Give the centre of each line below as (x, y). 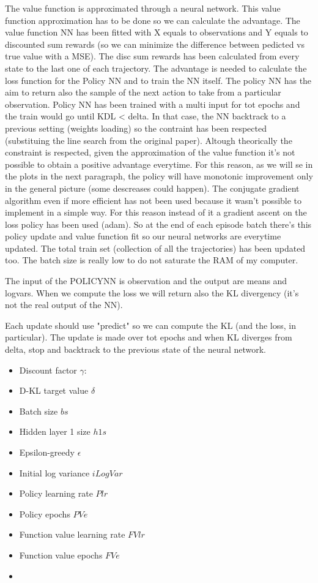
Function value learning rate (72, 534)
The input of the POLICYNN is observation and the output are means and (146, 281)
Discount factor (48, 370)
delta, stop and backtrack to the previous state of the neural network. (135, 349)
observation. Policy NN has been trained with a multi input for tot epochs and (153, 104)
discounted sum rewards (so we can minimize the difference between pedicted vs (155, 44)
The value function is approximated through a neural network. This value (143, 8)
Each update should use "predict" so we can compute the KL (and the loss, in (150, 325)
